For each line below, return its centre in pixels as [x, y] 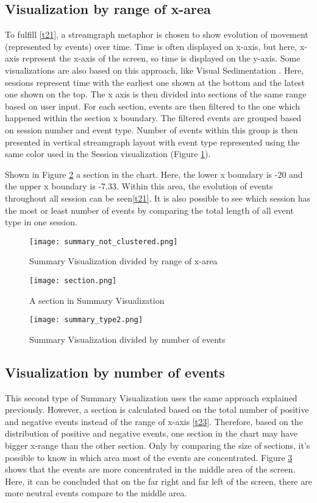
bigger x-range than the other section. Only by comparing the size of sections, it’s [158, 445]
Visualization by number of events [115, 372]
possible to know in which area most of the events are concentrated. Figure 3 [149, 457]
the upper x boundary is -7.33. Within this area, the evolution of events [139, 186]
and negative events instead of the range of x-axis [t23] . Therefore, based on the [154, 421]
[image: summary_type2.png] [86, 320]
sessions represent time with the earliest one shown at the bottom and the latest [155, 82]
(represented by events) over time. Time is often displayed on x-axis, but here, [151, 46]
